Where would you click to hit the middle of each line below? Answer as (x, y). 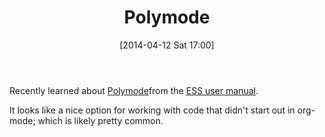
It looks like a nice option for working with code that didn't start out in (152, 110)
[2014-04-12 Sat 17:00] (167, 45)
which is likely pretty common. (100, 120)
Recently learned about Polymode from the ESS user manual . (134, 90)
